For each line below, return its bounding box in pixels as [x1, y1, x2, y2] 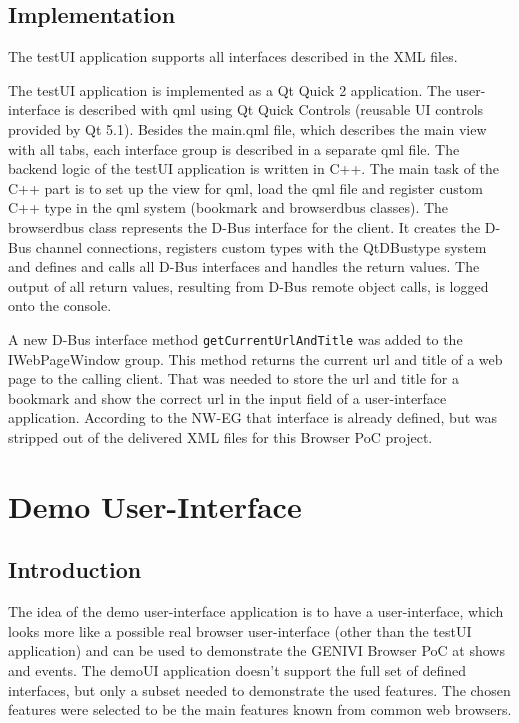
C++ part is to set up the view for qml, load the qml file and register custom [8, 177, 483, 198]
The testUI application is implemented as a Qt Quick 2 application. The [8, 79, 452, 100]
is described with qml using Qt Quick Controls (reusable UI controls [64, 99, 484, 120]
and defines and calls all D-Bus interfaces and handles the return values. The [8, 256, 480, 277]
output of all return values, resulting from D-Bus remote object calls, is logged [8, 275, 489, 296]
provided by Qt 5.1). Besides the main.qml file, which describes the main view [8, 118, 487, 139]
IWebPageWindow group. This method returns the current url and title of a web [8, 348, 503, 369]
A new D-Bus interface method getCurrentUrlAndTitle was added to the [8, 328, 463, 349]
